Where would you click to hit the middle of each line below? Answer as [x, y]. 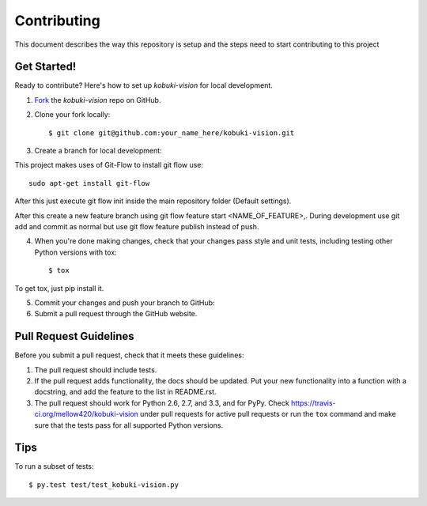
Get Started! [45, 67]
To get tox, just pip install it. [59, 288]
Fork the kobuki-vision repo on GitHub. [98, 100]
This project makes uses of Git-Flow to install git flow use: [109, 165]
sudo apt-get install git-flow [89, 183]
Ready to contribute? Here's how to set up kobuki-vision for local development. [144, 85]
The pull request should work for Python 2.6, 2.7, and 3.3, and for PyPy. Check [162, 402]
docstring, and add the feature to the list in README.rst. [125, 392]
